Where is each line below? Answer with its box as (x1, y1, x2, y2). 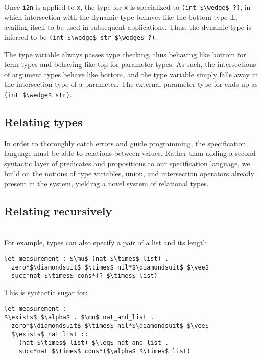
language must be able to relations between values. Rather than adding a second (4, 148, 256, 159)
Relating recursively (4, 203, 112, 219)
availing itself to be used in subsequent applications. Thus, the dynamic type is (4, 21, 251, 32)
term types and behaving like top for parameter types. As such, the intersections (4, 59, 256, 70)
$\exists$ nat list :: (11, 330, 88, 338)
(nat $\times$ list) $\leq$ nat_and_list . (18, 339, 169, 347)
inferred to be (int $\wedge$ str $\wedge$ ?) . (4, 31, 157, 42)
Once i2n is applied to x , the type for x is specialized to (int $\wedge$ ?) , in (4, 2, 251, 12)
